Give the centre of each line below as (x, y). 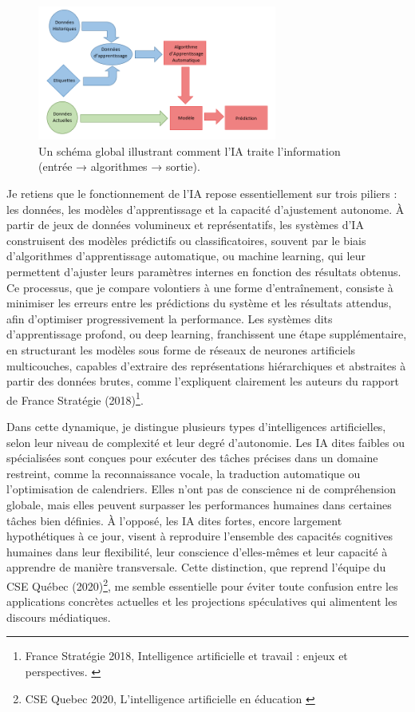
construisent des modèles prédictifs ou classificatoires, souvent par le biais (186, 240)
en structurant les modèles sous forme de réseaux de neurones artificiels (181, 349)
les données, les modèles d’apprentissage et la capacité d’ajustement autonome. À (206, 209)
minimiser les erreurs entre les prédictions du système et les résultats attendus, (199, 303)
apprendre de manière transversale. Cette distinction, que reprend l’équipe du (196, 567)
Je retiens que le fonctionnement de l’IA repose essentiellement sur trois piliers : (202, 194)
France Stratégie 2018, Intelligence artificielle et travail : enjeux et (186, 656)
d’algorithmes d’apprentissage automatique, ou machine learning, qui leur (186, 256)
